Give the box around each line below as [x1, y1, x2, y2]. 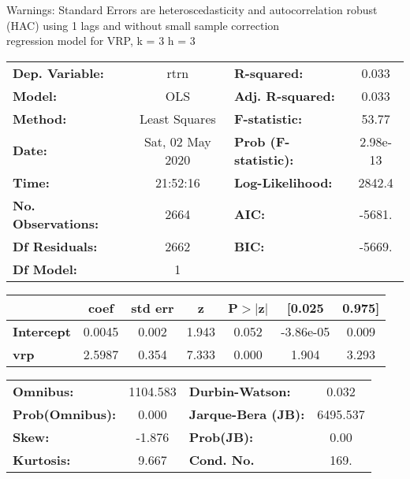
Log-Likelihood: [233, 173, 333, 191]
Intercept [13, 321, 71, 340]
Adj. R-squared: [233, 86, 335, 105]
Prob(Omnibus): [13, 404, 117, 423]
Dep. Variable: [13, 63, 104, 82]
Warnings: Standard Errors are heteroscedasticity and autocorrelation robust [6, 2, 378, 17]
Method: [13, 109, 67, 128]
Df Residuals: [13, 236, 98, 255]
